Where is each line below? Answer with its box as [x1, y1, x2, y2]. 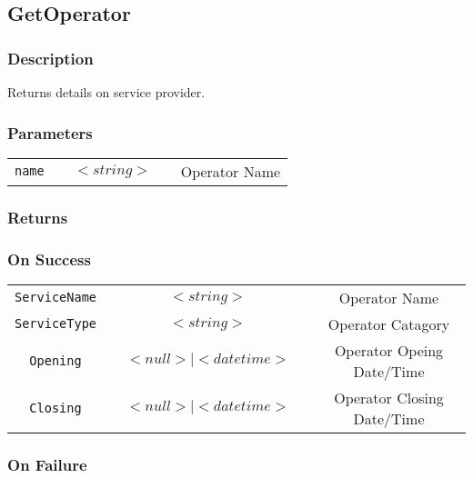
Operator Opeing [334, 339, 444, 361]
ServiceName [15, 290, 97, 305]
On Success [7, 247, 91, 270]
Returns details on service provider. [7, 83, 206, 101]
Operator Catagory [327, 313, 450, 334]
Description [7, 46, 94, 69]
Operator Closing [334, 386, 444, 408]
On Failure [7, 453, 87, 475]
